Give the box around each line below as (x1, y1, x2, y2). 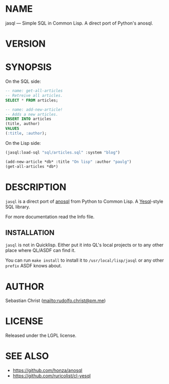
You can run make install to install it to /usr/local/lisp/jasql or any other (5, 257, 164, 264)
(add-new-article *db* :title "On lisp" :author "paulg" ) (5, 159, 132, 164)
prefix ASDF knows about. (5, 263, 62, 269)
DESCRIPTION (5, 181, 67, 193)
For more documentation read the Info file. (5, 214, 95, 220)
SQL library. (5, 203, 30, 210)
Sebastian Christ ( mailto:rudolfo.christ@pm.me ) (5, 297, 106, 304)
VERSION (5, 38, 46, 50)
